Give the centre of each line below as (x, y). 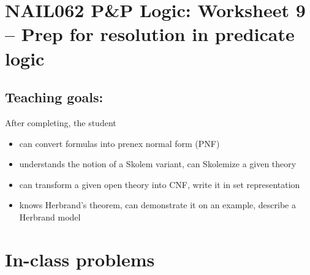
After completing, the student (61, 122)
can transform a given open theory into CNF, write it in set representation (160, 184)
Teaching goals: (54, 97)
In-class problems (80, 259)
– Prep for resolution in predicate (150, 34)
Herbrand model (50, 217)
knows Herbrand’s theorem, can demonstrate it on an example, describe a (158, 205)
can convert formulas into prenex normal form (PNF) (119, 143)
